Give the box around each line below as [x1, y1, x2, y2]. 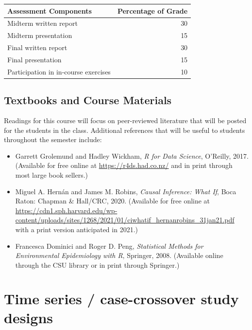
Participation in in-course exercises [7, 66, 111, 76]
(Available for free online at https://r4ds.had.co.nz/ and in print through [15, 160, 233, 170]
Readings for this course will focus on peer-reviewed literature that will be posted [4, 115, 247, 126]
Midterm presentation [7, 30, 72, 40]
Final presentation [7, 54, 62, 64]
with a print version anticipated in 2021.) [15, 224, 138, 234]
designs [4, 307, 53, 327]
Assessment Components [7, 5, 92, 16]
